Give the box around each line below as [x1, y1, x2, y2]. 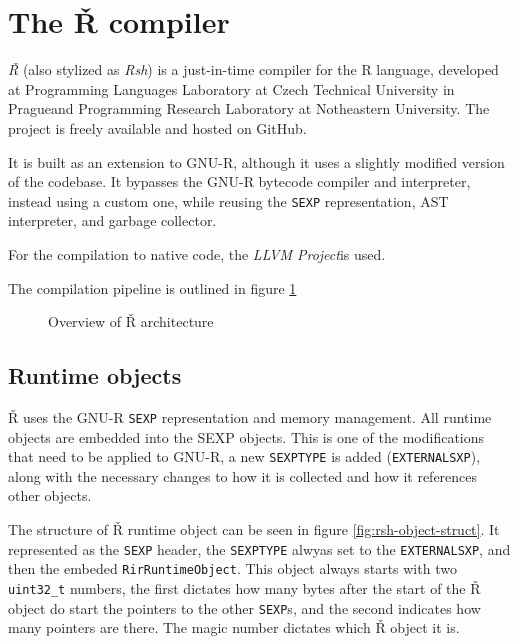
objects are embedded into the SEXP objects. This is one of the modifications [8, 426, 485, 447]
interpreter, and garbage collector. [8, 210, 217, 231]
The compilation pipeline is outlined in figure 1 [8, 277, 297, 298]
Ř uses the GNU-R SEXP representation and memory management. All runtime [8, 406, 492, 427]
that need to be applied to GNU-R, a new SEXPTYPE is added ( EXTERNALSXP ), [8, 446, 481, 467]
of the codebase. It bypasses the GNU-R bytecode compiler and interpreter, [8, 171, 471, 192]
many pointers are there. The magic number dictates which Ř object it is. [8, 617, 460, 638]
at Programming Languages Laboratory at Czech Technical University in [8, 78, 455, 99]
